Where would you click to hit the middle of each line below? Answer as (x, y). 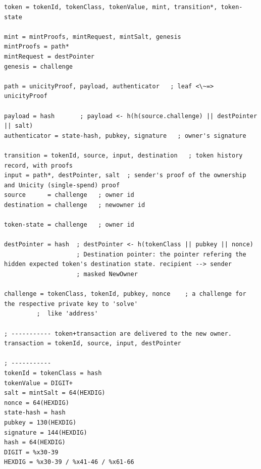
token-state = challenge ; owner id (69, 225)
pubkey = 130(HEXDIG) (40, 422)
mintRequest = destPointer (49, 56)
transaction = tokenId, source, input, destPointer (93, 344)
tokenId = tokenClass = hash (53, 373)
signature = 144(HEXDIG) (46, 432)
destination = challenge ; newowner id (75, 205)
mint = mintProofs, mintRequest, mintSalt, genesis (93, 37)
